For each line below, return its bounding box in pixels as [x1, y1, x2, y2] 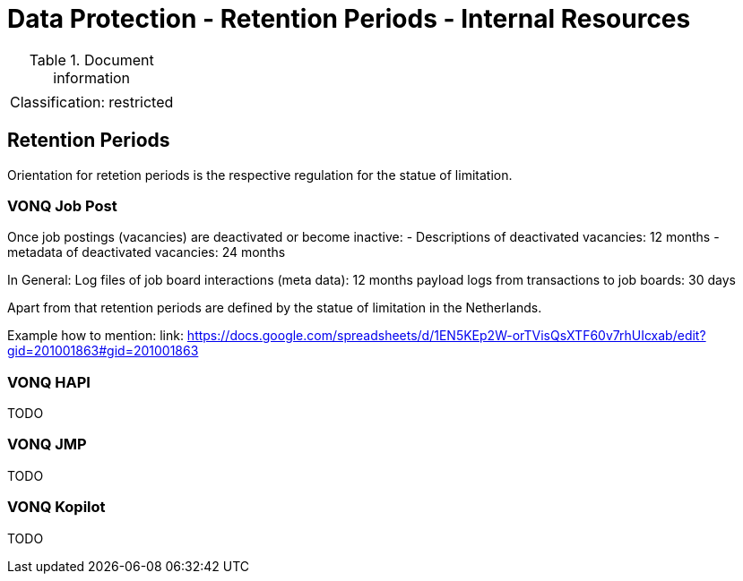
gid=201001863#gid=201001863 [7, 343, 199, 359]
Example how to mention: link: [7, 328, 184, 344]
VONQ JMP [7, 435, 87, 454]
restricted [108, 92, 174, 111]
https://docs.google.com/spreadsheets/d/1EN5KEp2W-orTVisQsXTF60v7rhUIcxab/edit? [186, 328, 706, 344]
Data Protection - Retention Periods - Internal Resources [7, 4, 691, 34]
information [53, 68, 131, 87]
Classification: [10, 92, 106, 111]
